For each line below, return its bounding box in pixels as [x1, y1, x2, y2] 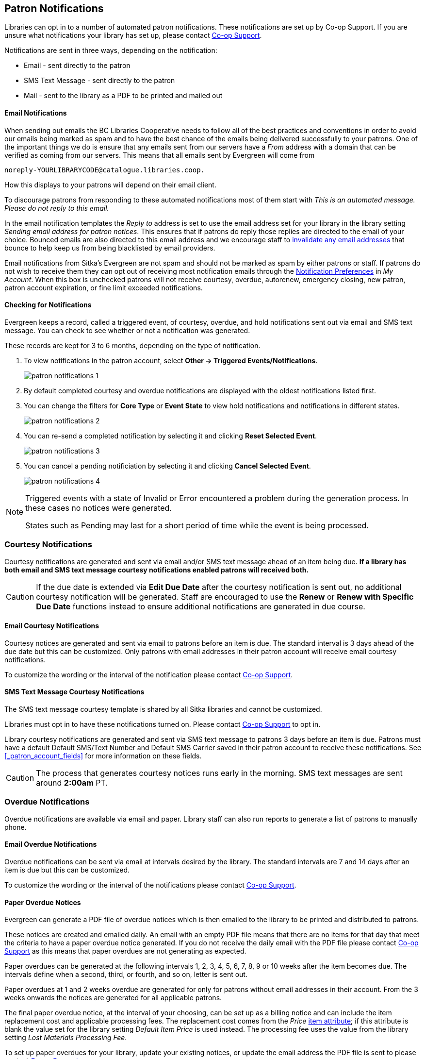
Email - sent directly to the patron [24, 61, 131, 70]
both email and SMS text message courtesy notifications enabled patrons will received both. [4, 565, 309, 574]
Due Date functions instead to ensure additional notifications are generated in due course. [36, 601, 365, 611]
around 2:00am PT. [36, 778, 108, 788]
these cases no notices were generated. [25, 503, 172, 513]
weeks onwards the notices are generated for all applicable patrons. [4, 993, 222, 1002]
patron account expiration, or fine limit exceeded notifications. [4, 283, 203, 292]
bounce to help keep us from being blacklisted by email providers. [4, 243, 215, 252]
